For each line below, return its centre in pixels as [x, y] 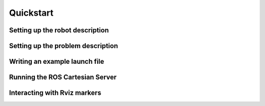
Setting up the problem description [64, 46]
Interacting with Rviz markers [55, 93]
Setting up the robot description [59, 30]
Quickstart [31, 13]
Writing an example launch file [57, 62]
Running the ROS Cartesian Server [63, 77]
